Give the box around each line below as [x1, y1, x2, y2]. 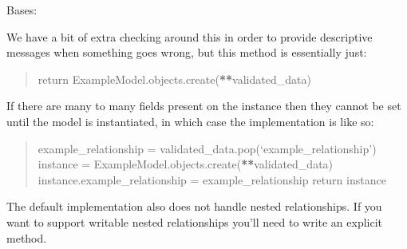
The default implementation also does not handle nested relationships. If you [6, 198, 382, 215]
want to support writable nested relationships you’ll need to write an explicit [6, 213, 383, 230]
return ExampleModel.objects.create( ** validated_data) [38, 70, 311, 87]
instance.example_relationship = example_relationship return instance [38, 171, 386, 188]
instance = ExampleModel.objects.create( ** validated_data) [38, 156, 334, 172]
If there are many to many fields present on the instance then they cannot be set [6, 97, 401, 114]
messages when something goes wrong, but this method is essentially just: [6, 44, 367, 61]
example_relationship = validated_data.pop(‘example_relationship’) [38, 140, 377, 156]
